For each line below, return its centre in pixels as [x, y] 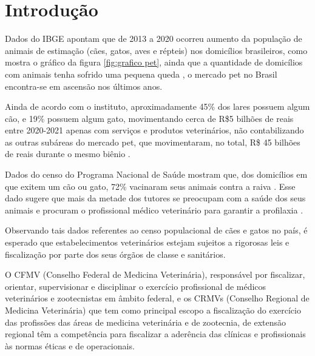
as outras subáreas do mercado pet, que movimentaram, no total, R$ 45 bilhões [153, 142]
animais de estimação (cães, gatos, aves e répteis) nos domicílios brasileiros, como [156, 50]
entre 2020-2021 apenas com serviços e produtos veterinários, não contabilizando [154, 130]
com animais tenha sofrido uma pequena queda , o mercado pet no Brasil [141, 74]
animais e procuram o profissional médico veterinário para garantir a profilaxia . [154, 210]
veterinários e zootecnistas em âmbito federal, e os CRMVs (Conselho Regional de [157, 298]
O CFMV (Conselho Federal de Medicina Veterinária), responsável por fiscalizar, [155, 274]
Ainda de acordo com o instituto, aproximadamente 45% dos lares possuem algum [157, 106]
